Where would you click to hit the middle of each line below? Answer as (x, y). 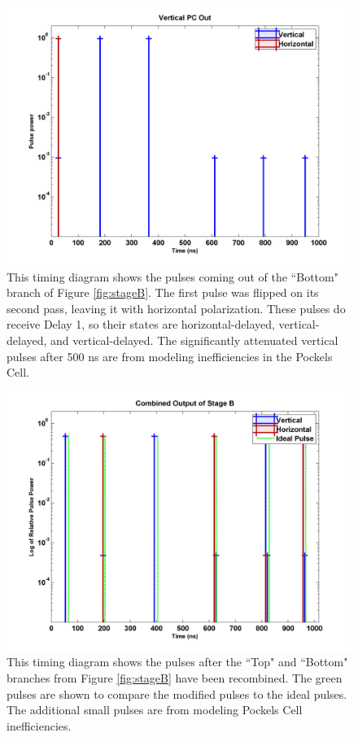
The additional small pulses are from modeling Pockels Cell (155, 710)
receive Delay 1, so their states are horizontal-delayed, (141, 324)
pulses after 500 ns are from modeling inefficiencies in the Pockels (170, 356)
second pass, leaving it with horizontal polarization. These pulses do (176, 308)
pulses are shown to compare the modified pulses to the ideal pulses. (177, 693)
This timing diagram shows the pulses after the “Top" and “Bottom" (177, 662)
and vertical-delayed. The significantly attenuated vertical (194, 340)
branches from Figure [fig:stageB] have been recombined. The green (175, 677)
